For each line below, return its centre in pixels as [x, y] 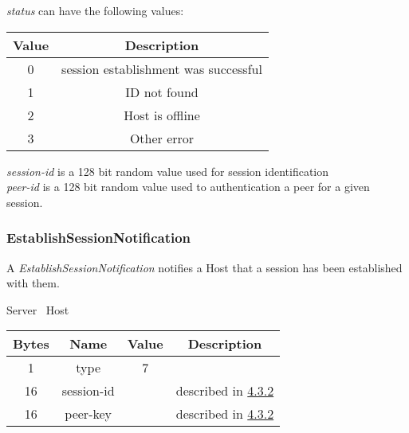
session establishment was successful [162, 68]
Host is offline [162, 115]
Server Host [38, 309]
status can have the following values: [95, 10]
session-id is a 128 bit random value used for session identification [168, 171]
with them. [33, 283]
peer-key [88, 414]
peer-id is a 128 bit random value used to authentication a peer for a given [188, 187]
